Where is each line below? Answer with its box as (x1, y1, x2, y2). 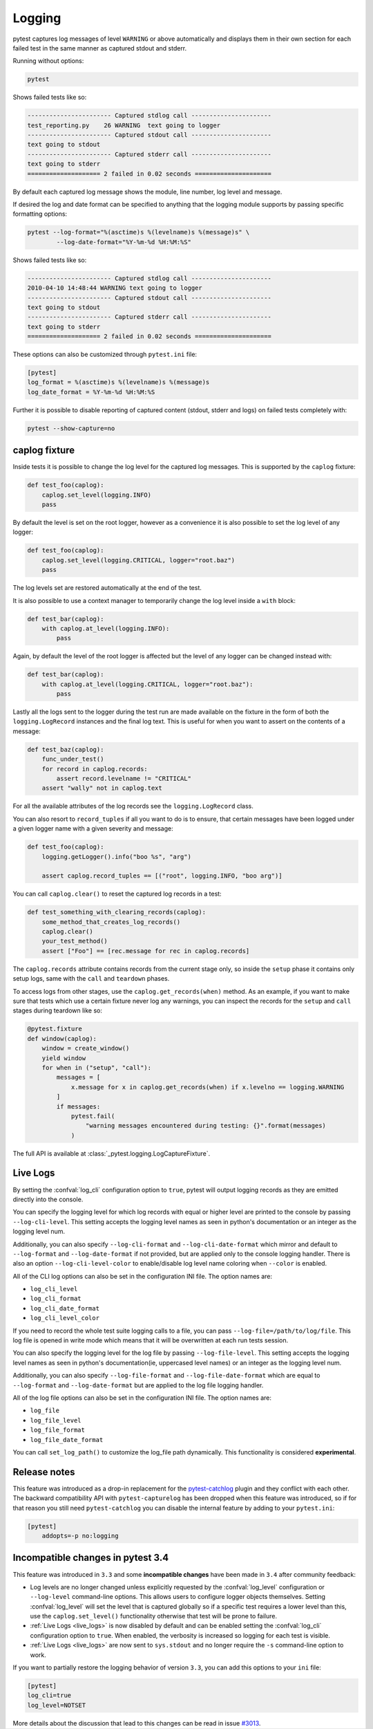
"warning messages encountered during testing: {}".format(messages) (85, 1122, 326, 1130)
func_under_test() (41, 755, 104, 764)
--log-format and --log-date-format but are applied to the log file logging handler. (12, 1380, 264, 1389)
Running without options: (12, 57, 84, 65)
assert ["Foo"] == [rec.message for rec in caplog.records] (41, 947, 250, 954)
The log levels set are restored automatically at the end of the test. (12, 584, 202, 592)
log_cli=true (27, 1692, 72, 1699)
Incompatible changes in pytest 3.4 (12, 1552, 169, 1564)
